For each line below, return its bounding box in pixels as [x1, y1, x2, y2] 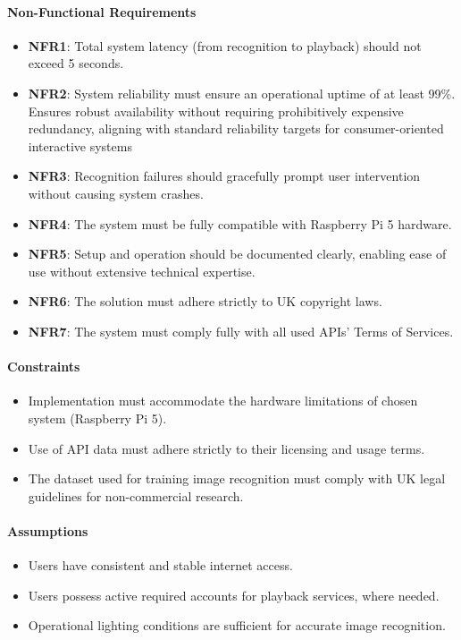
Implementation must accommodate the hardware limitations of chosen [28, 391, 418, 410]
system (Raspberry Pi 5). [28, 408, 167, 427]
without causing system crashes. [28, 183, 204, 202]
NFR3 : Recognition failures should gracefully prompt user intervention [28, 166, 421, 185]
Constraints [7, 357, 80, 376]
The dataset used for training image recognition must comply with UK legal [28, 469, 446, 488]
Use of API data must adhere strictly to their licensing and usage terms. [28, 439, 425, 457]
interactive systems [28, 136, 132, 155]
